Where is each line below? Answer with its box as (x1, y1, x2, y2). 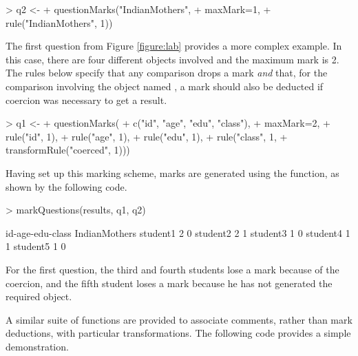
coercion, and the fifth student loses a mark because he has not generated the (6, 275, 333, 290)
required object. (6, 289, 72, 304)
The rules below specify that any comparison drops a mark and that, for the (6, 65, 328, 80)
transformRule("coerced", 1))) (6, 143, 130, 157)
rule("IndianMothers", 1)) (6, 15, 113, 30)
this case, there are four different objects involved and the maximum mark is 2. (6, 52, 339, 66)
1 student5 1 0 (6, 239, 66, 253)
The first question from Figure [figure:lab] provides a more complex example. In (6, 39, 342, 53)
